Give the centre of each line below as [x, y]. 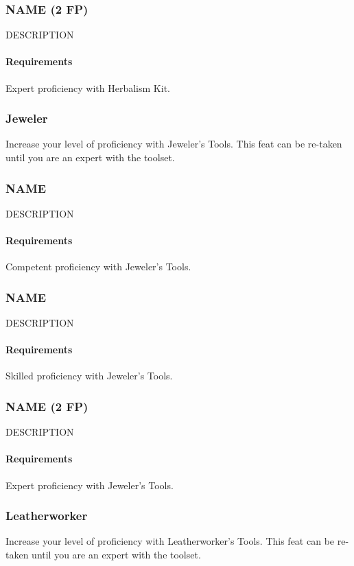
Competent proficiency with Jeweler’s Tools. [98, 267]
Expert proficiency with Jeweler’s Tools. [90, 485]
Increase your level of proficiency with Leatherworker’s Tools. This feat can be [170, 541]
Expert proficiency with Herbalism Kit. [88, 87]
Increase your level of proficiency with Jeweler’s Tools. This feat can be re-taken [174, 144]
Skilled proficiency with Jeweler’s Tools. [89, 376]
